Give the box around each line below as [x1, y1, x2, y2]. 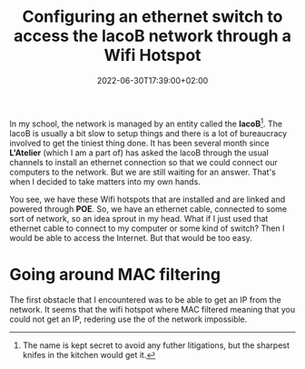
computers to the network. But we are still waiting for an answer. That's [9, 166, 277, 177]
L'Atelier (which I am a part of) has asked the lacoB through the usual [9, 147, 270, 158]
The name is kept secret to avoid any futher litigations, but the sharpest [22, 339, 290, 351]
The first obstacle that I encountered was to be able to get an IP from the [9, 294, 281, 305]
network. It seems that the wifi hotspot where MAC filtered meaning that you [9, 304, 296, 314]
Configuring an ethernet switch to [22, 6, 283, 27]
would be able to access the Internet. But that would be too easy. [9, 232, 252, 243]
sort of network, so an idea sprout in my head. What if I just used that [9, 213, 269, 224]
